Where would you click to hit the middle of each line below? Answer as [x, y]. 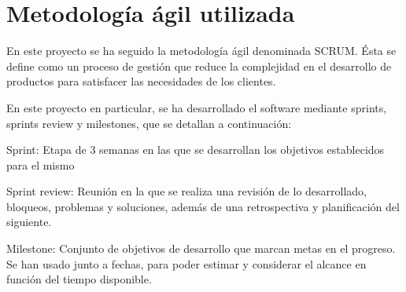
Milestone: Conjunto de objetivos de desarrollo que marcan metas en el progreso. [201, 248]
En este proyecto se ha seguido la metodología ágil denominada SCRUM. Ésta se [201, 51]
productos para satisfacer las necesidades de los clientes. [141, 81]
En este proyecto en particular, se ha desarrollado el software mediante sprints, [197, 107]
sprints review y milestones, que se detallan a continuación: [149, 123]
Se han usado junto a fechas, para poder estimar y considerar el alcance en [186, 263]
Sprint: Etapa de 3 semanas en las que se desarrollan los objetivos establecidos [196, 150]
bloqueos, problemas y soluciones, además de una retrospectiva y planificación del [203, 206]
